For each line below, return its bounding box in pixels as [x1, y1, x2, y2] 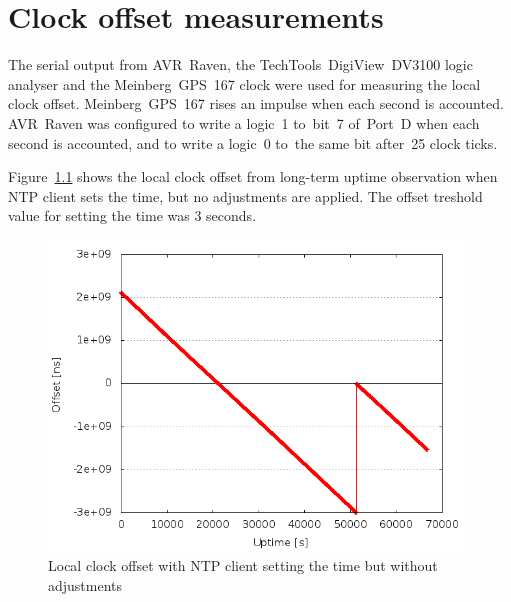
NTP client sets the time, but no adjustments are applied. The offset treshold [8, 185, 483, 206]
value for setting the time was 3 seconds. [8, 205, 257, 226]
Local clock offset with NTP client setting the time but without [48, 555, 438, 576]
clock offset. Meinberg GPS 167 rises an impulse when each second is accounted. [8, 93, 504, 114]
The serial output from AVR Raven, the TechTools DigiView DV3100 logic [8, 54, 473, 75]
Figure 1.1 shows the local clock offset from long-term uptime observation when [8, 166, 498, 187]
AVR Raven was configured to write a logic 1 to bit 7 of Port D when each [8, 112, 480, 133]
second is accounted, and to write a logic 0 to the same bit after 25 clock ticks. [8, 132, 498, 153]
